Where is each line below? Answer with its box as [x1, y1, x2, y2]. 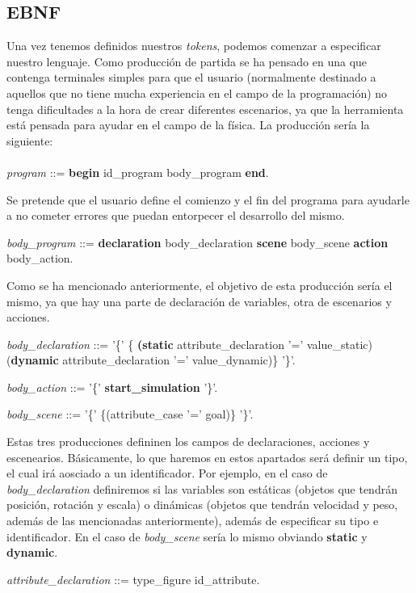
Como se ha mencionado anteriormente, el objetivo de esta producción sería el [6, 276, 393, 293]
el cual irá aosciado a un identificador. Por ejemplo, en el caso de [6, 465, 328, 482]
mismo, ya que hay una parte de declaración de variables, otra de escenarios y [6, 292, 392, 309]
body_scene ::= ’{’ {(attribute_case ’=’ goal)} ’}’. [6, 406, 254, 423]
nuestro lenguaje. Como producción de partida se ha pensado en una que [6, 53, 368, 69]
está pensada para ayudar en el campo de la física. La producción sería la [6, 116, 370, 133]
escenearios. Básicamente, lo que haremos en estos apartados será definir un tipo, [6, 448, 408, 465]
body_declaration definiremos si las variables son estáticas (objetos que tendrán [6, 480, 397, 497]
